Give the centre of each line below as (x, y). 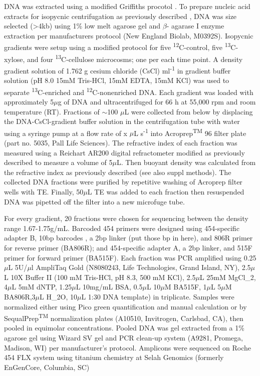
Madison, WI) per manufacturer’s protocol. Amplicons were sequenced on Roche (128, 347)
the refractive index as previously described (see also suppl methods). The (118, 172)
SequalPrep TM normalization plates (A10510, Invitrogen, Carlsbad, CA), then (124, 317)
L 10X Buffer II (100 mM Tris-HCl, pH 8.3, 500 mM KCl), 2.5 (100, 277)
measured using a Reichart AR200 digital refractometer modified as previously (124, 152)
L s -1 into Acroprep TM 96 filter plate (190, 132)
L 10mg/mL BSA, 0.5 (109, 287)
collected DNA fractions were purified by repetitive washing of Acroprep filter (123, 182)
